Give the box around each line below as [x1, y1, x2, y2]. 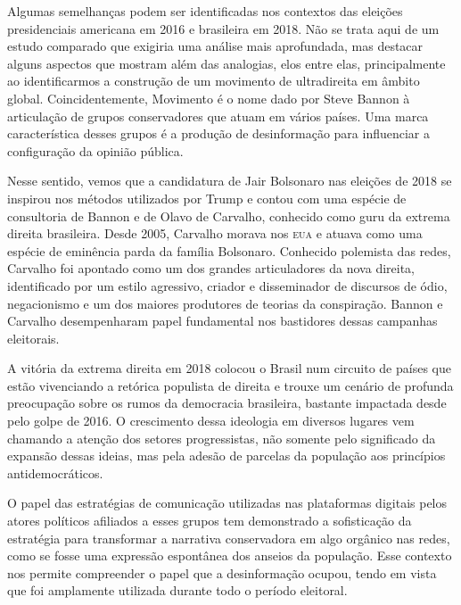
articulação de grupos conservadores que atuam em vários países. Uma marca [7, 106, 429, 125]
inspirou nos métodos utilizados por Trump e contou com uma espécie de [7, 188, 407, 207]
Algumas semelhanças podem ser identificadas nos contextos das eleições [7, 2, 403, 20]
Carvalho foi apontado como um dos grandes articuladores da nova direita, [7, 259, 416, 278]
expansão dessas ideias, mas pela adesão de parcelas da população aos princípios [7, 446, 446, 465]
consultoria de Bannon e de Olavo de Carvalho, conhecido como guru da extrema [7, 206, 450, 225]
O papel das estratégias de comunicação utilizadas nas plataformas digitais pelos [7, 493, 448, 512]
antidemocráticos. [7, 463, 103, 482]
